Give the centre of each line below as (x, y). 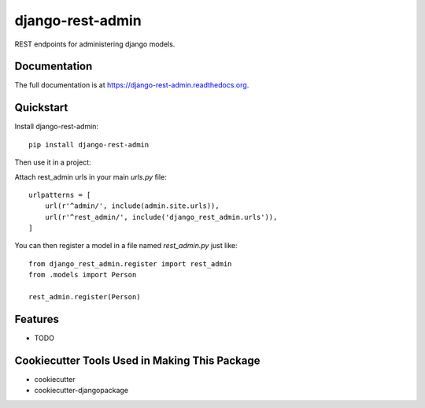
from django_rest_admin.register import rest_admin (130, 263)
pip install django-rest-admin (89, 145)
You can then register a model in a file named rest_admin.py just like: (126, 246)
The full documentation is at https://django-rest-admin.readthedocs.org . (132, 85)
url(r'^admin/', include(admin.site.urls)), (132, 206)
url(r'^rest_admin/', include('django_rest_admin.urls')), (161, 217)
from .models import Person (83, 275)
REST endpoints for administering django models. (95, 44)
